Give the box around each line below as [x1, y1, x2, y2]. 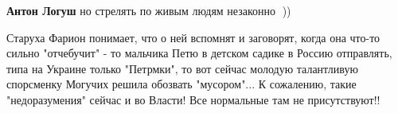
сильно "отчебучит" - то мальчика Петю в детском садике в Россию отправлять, [6, 45, 392, 61]
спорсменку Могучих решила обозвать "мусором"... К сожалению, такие [6, 76, 357, 92]
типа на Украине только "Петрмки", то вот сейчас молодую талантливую [6, 60, 358, 76]
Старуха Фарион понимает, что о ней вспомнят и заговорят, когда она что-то [6, 29, 380, 45]
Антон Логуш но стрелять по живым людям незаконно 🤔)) [6, 2, 291, 18]
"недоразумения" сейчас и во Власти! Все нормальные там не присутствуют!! [6, 91, 380, 107]
